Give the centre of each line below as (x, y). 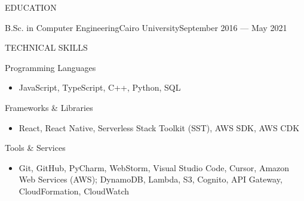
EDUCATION (31, 7)
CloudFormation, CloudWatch (74, 191)
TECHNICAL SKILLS (46, 47)
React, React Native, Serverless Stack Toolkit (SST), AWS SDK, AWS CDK (159, 127)
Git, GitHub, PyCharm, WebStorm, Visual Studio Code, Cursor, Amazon (154, 167)
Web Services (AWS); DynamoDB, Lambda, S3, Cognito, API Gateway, (151, 179)
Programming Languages (50, 67)
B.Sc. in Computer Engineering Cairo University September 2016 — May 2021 (146, 27)
